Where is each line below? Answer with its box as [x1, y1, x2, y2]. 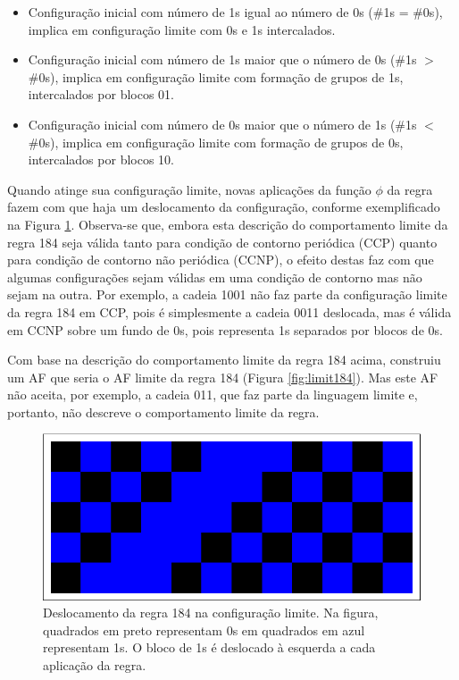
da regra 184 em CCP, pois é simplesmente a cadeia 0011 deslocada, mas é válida [7, 302, 452, 321]
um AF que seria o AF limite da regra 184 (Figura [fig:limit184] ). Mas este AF [7, 367, 438, 386]
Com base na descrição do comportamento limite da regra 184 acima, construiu [7, 350, 441, 369]
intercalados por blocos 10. [28, 150, 174, 169]
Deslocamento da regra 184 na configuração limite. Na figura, [43, 603, 379, 622]
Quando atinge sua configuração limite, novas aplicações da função [7, 180, 371, 198]
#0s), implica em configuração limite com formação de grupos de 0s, [28, 132, 404, 151]
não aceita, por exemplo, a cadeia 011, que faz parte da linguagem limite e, [7, 385, 418, 404]
